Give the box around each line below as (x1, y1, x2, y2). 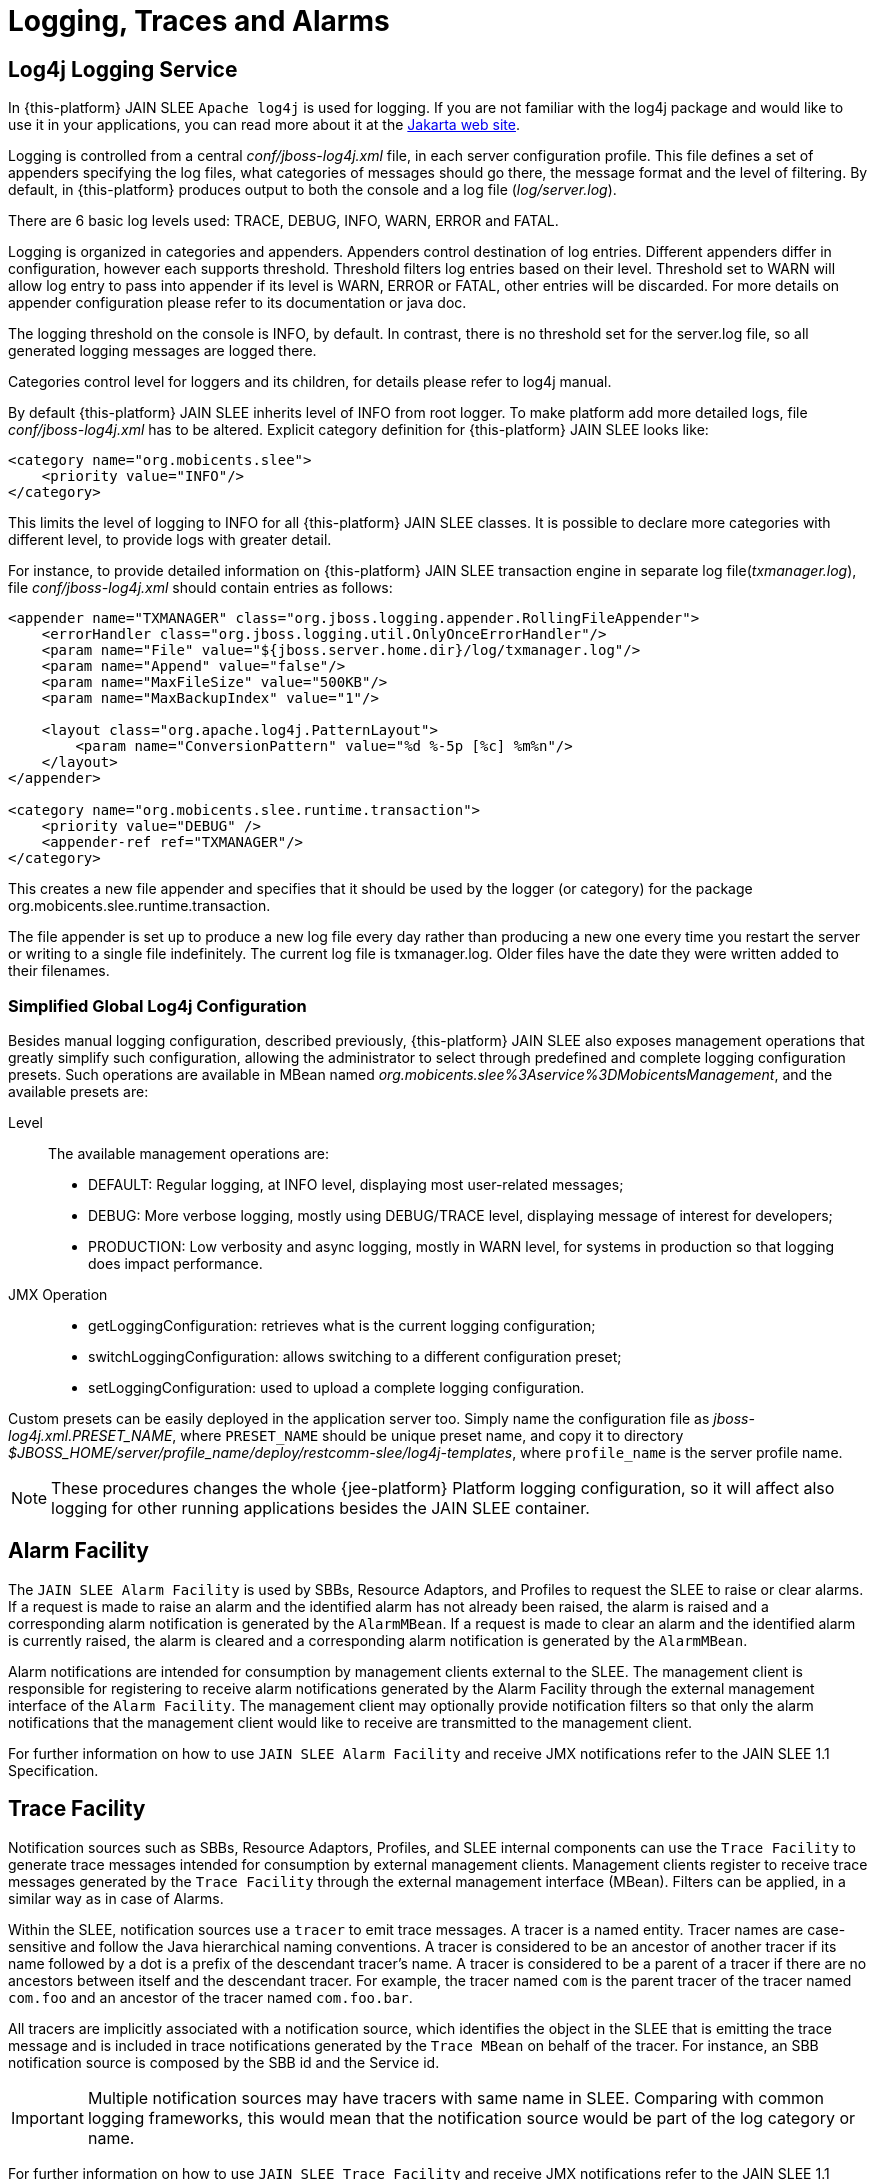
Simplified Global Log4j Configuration (8, 995, 307, 1016)
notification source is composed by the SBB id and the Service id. (8, 2053, 440, 2071)
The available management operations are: (48, 1144, 329, 1162)
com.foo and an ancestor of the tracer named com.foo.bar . (8, 1988, 413, 2006)
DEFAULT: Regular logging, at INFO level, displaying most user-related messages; (88, 1175, 624, 1193)
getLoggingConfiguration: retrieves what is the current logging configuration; (88, 1316, 596, 1334)
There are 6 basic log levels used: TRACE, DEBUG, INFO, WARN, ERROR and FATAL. (8, 212, 559, 230)
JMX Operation (8, 1285, 108, 1303)
